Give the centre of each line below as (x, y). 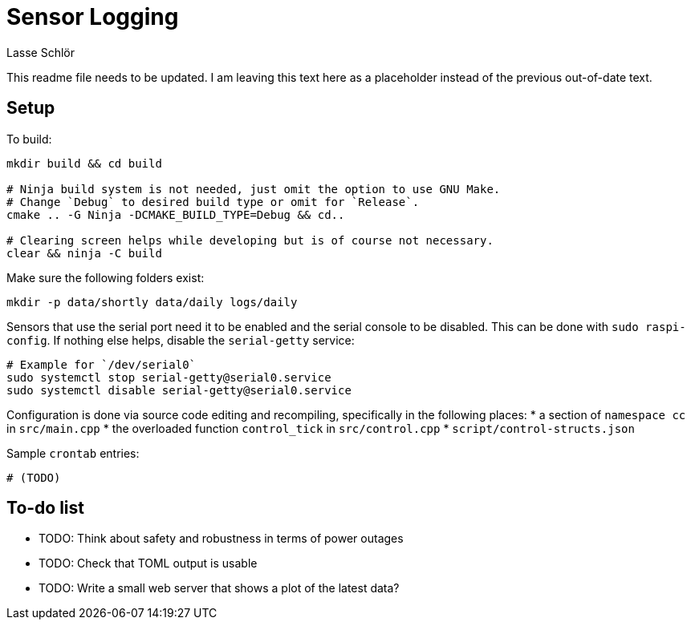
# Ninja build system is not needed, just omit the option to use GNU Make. (254, 189)
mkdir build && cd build (84, 163)
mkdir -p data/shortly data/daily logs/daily (152, 302)
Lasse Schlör (41, 52)
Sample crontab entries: (73, 453)
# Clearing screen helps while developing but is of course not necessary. (250, 240)
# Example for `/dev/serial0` (102, 364)
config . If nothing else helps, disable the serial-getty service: (181, 340)
